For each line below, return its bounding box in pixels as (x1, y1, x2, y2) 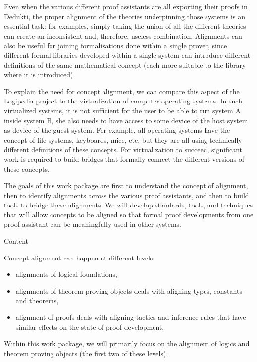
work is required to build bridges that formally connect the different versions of (4, 154, 245, 164)
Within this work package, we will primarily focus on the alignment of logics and (4, 338, 250, 349)
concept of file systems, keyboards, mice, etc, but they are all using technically (4, 134, 242, 145)
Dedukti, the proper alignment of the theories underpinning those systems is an (4, 11, 245, 21)
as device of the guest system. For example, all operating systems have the (4, 125, 230, 135)
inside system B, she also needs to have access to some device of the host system (4, 115, 248, 125)
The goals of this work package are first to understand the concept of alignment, (4, 180, 248, 191)
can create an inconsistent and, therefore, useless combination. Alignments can (4, 30, 242, 41)
